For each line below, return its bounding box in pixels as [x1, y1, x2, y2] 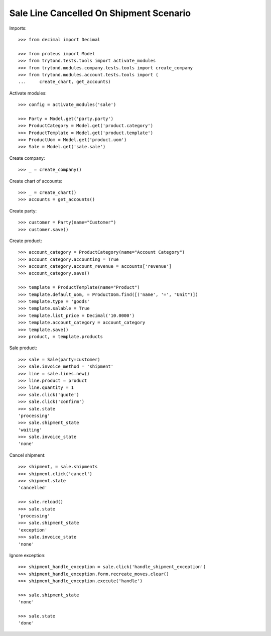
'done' [18, 620, 35, 626]
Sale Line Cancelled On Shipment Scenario [9, 8, 191, 19]
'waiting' [18, 427, 42, 433]
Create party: [9, 207, 37, 214]
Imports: [9, 25, 27, 31]
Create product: [9, 238, 42, 244]
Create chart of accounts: [9, 178, 63, 184]
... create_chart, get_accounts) [18, 79, 111, 85]
